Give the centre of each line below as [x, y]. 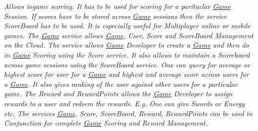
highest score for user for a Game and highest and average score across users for [127, 74]
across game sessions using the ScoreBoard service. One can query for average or [127, 64]
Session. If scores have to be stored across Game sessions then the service [116, 16]
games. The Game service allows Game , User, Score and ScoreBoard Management [129, 35]
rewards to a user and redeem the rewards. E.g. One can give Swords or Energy [125, 103]
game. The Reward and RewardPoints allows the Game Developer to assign [118, 94]
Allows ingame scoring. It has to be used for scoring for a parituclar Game [117, 6]
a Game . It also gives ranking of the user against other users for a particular [121, 84]
